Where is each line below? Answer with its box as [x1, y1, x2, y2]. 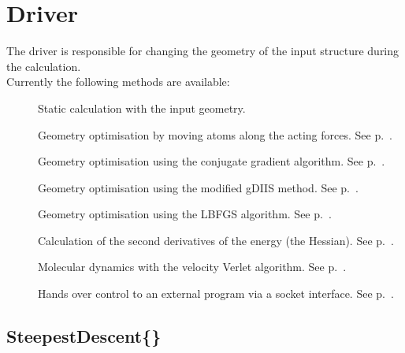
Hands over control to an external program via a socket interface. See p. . [38, 285, 394, 302]
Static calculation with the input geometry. [38, 99, 246, 116]
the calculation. [6, 58, 81, 74]
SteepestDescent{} [6, 324, 162, 348]
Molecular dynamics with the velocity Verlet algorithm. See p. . [38, 258, 347, 275]
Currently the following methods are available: [6, 73, 230, 90]
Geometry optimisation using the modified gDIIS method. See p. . [38, 179, 359, 195]
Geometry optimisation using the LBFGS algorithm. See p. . [38, 206, 332, 222]
